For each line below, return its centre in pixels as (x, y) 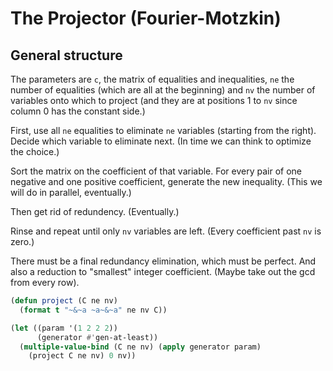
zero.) (22, 241)
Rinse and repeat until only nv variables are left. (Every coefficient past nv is (166, 231)
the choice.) (35, 151)
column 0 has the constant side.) (78, 111)
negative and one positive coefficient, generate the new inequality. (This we (166, 181)
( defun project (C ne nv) (64, 301)
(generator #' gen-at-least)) (97, 337)
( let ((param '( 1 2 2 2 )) (64, 328)
